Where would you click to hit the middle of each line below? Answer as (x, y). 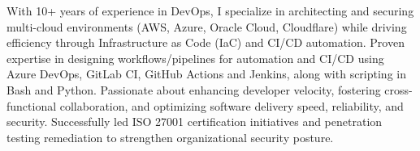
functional (32, 105)
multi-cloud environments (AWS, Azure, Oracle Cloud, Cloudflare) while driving (207, 26)
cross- (398, 89)
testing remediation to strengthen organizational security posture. (170, 137)
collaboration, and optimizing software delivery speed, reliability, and (232, 105)
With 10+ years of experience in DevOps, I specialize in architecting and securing (210, 10)
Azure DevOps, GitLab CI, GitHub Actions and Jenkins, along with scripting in (206, 74)
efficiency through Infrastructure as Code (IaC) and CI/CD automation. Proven (206, 42)
